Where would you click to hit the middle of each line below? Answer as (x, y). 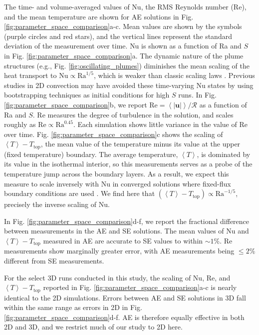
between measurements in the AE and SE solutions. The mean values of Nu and (127, 231)
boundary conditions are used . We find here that (80, 193)
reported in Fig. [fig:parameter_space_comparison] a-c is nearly (140, 287)
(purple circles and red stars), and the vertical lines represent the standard (118, 36)
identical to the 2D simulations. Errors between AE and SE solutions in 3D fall (125, 297)
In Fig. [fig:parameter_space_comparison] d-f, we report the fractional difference (127, 221)
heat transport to (30, 75)
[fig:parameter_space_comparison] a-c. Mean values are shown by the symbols (123, 26)
